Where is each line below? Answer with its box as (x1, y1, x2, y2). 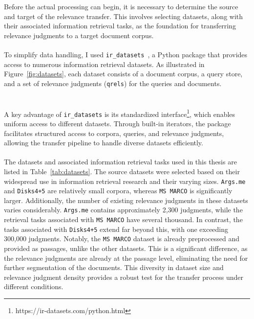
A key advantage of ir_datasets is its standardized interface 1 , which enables (4, 107, 235, 119)
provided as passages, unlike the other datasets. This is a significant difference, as (4, 243, 248, 253)
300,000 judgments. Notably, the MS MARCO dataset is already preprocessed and (4, 233, 240, 244)
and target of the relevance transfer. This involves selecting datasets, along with (4, 11, 243, 21)
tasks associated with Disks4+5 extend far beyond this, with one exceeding (4, 224, 229, 234)
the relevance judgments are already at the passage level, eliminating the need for (4, 252, 248, 263)
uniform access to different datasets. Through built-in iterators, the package (4, 118, 231, 128)
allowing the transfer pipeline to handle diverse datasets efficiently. (4, 137, 203, 148)
